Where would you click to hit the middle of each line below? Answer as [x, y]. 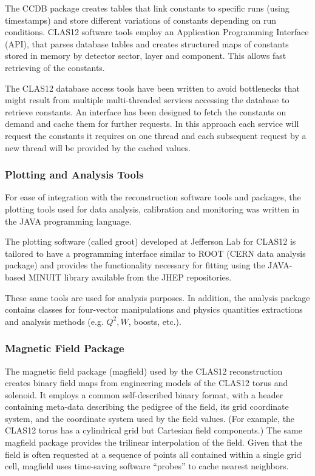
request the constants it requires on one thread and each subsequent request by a [156, 135]
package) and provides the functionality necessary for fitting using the [135, 265]
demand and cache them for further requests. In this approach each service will [152, 124]
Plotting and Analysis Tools [74, 175]
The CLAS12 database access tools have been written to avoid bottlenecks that [152, 88]
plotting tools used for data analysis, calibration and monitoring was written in [152, 209]
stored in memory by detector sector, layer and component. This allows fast [146, 56]
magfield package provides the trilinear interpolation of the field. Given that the [154, 442]
